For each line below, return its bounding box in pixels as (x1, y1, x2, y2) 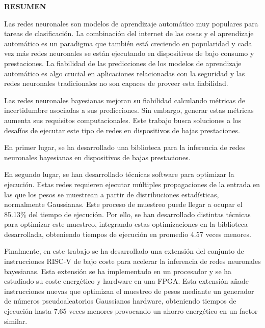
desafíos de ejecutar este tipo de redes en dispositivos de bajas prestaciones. (4, 125, 240, 135)
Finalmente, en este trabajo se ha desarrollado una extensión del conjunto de (4, 246, 244, 256)
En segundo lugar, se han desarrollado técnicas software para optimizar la (4, 169, 234, 180)
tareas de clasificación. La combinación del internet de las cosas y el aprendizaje (4, 28, 254, 39)
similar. (4, 315, 28, 326)
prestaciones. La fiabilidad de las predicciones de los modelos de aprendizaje (4, 57, 242, 68)
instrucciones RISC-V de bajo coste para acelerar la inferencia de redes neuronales (4, 256, 261, 266)
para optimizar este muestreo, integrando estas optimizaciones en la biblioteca (4, 219, 248, 229)
